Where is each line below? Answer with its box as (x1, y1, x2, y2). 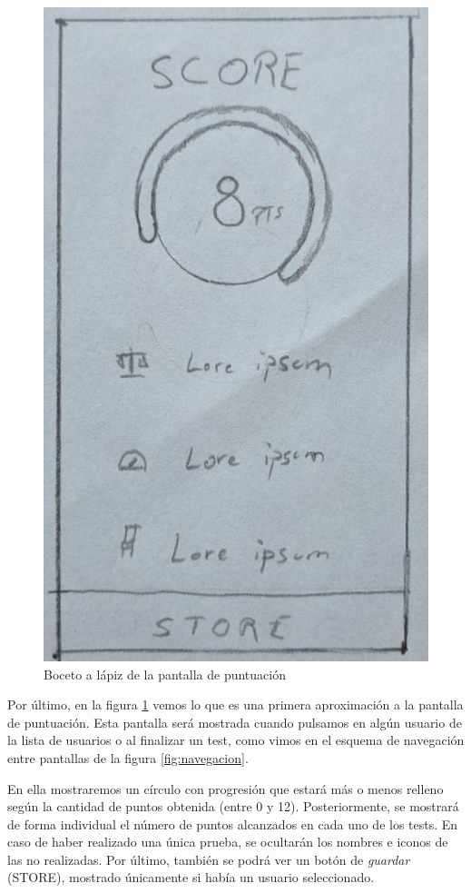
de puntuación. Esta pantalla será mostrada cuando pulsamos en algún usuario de (7, 712, 462, 731)
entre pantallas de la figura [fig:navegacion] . (7, 748, 249, 767)
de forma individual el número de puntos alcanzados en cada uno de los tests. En (7, 814, 458, 833)
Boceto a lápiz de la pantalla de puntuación (44, 664, 286, 683)
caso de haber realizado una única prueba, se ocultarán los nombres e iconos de (7, 832, 448, 851)
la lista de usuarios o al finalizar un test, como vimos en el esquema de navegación (7, 730, 465, 749)
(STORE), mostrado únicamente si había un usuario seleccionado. (7, 868, 375, 887)
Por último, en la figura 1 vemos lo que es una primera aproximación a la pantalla (7, 695, 464, 714)
